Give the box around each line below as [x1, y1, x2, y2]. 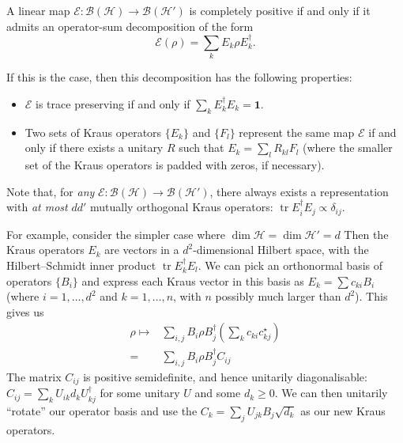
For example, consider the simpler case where [6, 225, 226, 242]
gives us [6, 303, 44, 320]
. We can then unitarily [274, 384, 388, 401]
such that [179, 139, 224, 156]
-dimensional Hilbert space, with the [193, 241, 369, 258]
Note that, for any [6, 183, 95, 199]
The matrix [6, 368, 62, 384]
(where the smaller [303, 139, 393, 156]
